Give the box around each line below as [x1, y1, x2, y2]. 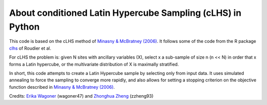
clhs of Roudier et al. [9, 45, 51, 51]
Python [9, 21, 40, 32]
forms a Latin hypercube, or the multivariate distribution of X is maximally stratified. [9, 61, 179, 67]
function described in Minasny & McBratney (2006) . [9, 84, 115, 90]
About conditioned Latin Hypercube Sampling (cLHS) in [9, 7, 242, 18]
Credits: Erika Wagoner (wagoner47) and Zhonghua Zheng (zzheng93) [9, 93, 154, 99]
